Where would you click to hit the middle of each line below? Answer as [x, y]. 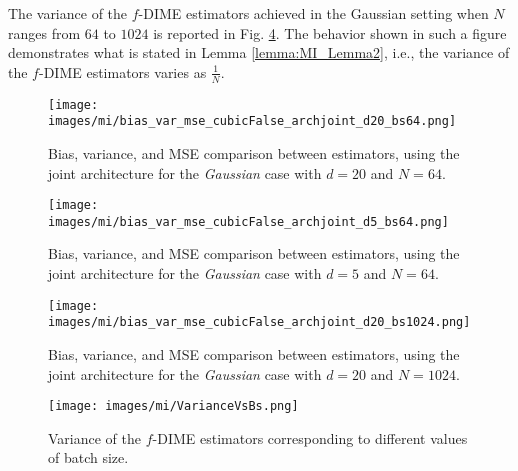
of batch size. [88, 457]
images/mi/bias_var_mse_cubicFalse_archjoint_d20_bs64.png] [252, 121]
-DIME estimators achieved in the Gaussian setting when [313, 13]
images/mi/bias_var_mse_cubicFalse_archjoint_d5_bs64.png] [248, 221]
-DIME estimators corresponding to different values [310, 437]
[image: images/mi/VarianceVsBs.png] [173, 406]
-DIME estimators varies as [122, 71]
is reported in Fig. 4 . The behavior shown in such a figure [330, 32]
